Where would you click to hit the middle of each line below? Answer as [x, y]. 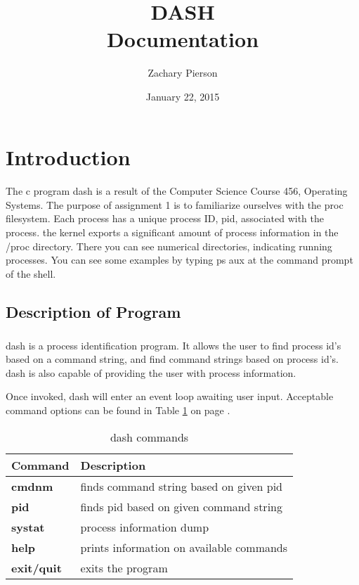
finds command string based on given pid [181, 486]
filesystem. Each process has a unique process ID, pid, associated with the [165, 218]
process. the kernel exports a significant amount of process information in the [172, 232]
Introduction [68, 156]
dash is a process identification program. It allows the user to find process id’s [174, 345]
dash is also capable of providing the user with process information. [151, 372]
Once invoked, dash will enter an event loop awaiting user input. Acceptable [170, 396]
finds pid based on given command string [181, 506]
